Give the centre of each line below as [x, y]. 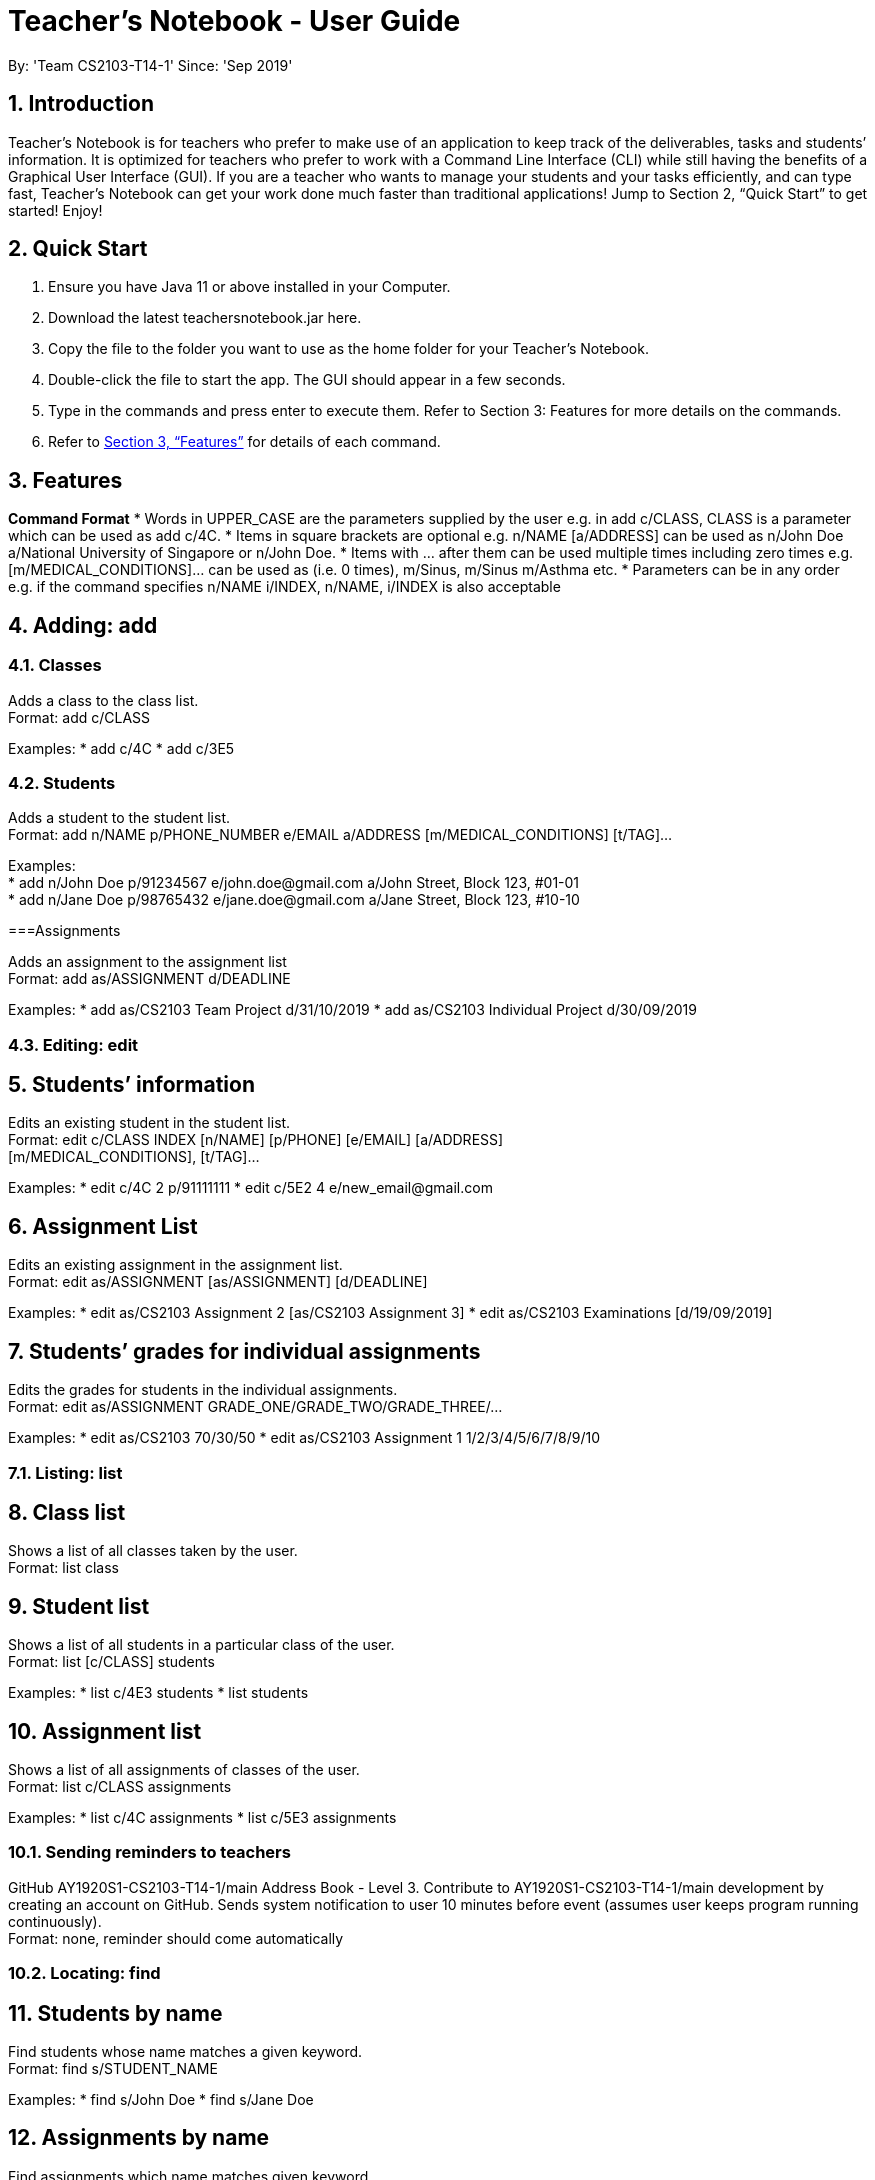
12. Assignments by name [139, 2138]
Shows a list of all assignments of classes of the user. [184, 1770]
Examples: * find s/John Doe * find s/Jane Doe [161, 2100]
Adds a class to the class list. [103, 700]
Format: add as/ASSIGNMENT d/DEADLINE [149, 979]
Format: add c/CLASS [79, 717]
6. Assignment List [103, 1226]
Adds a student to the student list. [119, 818]
